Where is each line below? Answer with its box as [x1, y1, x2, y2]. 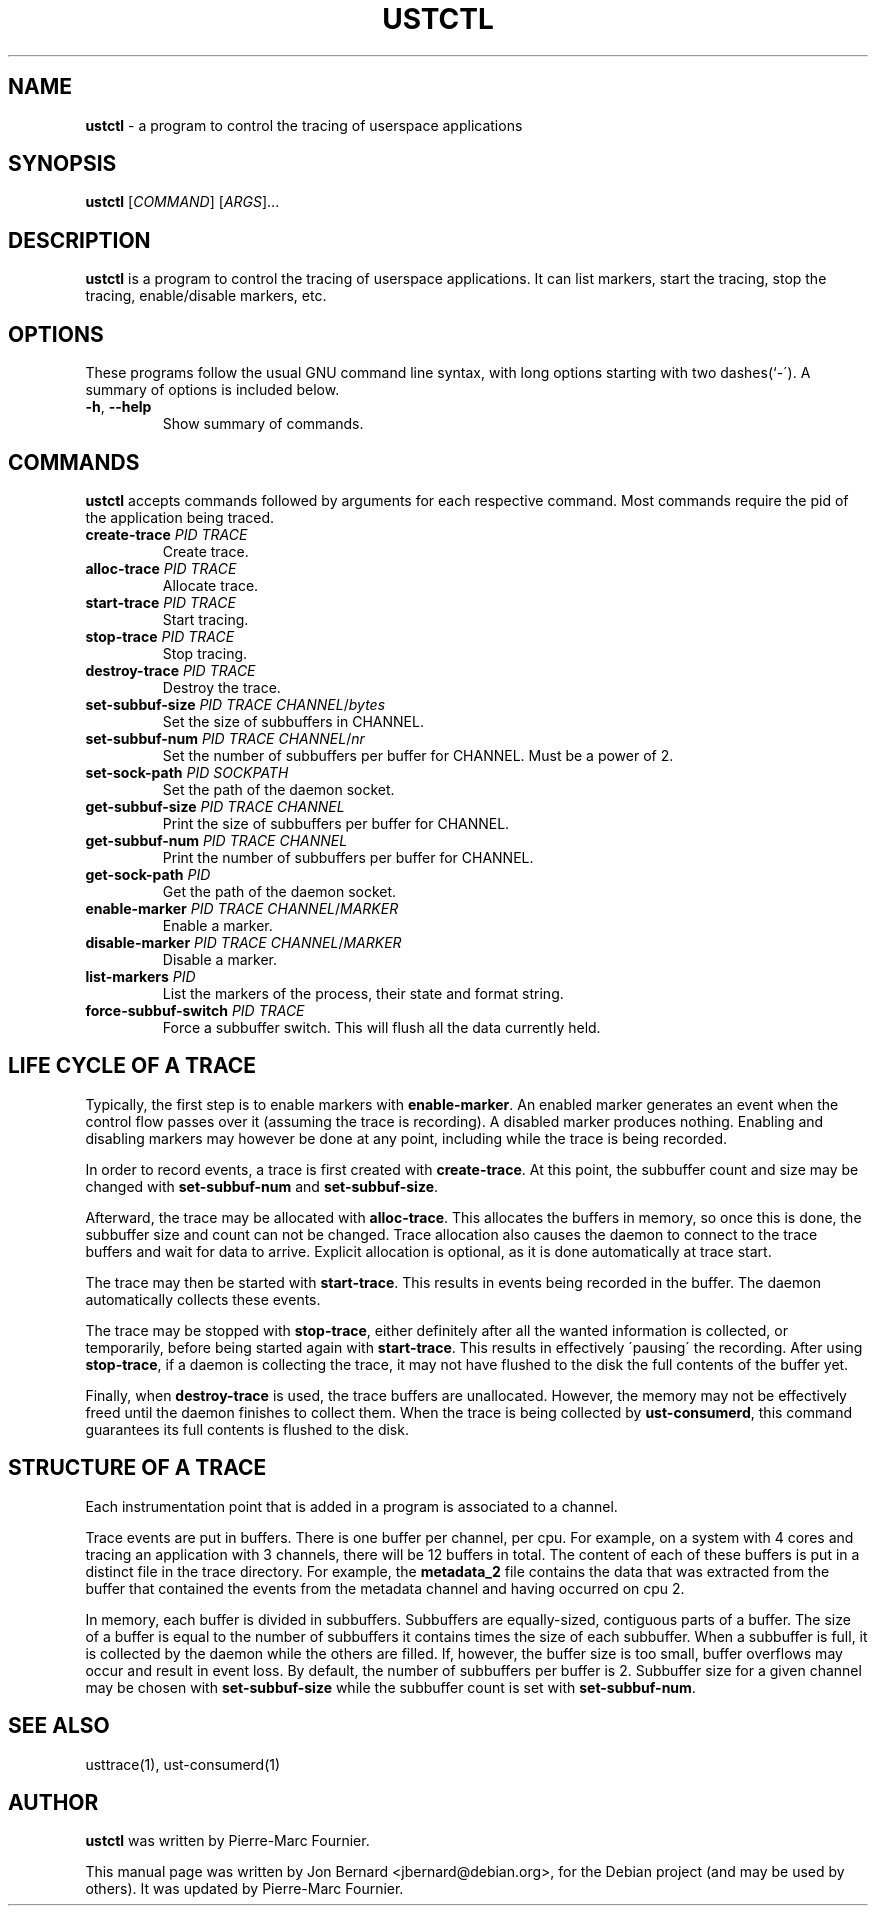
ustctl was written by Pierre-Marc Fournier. [85, 1832, 370, 1850]
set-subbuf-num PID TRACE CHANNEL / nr [85, 729, 365, 747]
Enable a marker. [162, 916, 273, 934]
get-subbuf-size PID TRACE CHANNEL [85, 797, 345, 815]
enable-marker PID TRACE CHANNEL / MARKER [85, 899, 399, 917]
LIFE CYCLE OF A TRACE [8, 1053, 256, 1079]
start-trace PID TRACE [85, 593, 236, 611]
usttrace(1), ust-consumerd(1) [85, 1755, 281, 1773]
